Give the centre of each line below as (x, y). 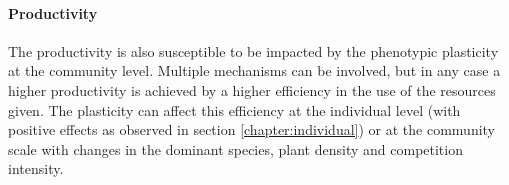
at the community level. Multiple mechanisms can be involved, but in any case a (254, 70)
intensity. (36, 168)
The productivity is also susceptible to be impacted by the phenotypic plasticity (253, 50)
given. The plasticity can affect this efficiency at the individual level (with (234, 109)
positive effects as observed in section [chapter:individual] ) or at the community (252, 129)
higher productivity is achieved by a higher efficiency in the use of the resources (252, 89)
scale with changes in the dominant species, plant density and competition (235, 148)
